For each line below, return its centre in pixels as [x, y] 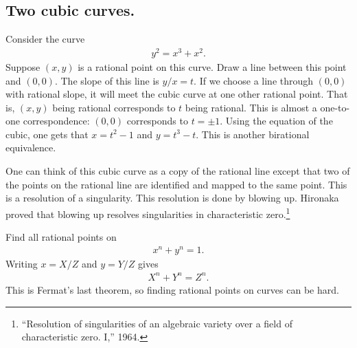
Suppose [23, 66]
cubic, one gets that [47, 134]
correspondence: [56, 121]
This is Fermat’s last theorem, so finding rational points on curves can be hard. [172, 289]
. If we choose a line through [254, 80]
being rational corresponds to [114, 107]
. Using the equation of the [276, 121]
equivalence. [31, 148]
